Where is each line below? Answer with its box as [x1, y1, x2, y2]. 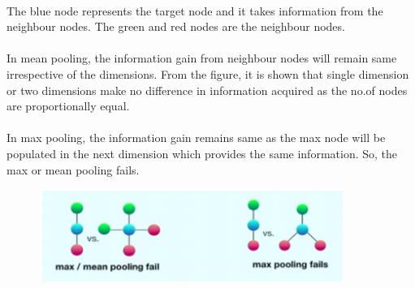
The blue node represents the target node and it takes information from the [6, 2, 383, 19]
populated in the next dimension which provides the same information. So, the [6, 144, 398, 161]
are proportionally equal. [6, 97, 130, 114]
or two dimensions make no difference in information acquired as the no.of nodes [6, 81, 408, 98]
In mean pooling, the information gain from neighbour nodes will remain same [6, 49, 397, 67]
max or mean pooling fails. [6, 161, 140, 178]
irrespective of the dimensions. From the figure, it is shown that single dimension [6, 65, 409, 82]
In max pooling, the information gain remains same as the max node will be [6, 129, 386, 146]
